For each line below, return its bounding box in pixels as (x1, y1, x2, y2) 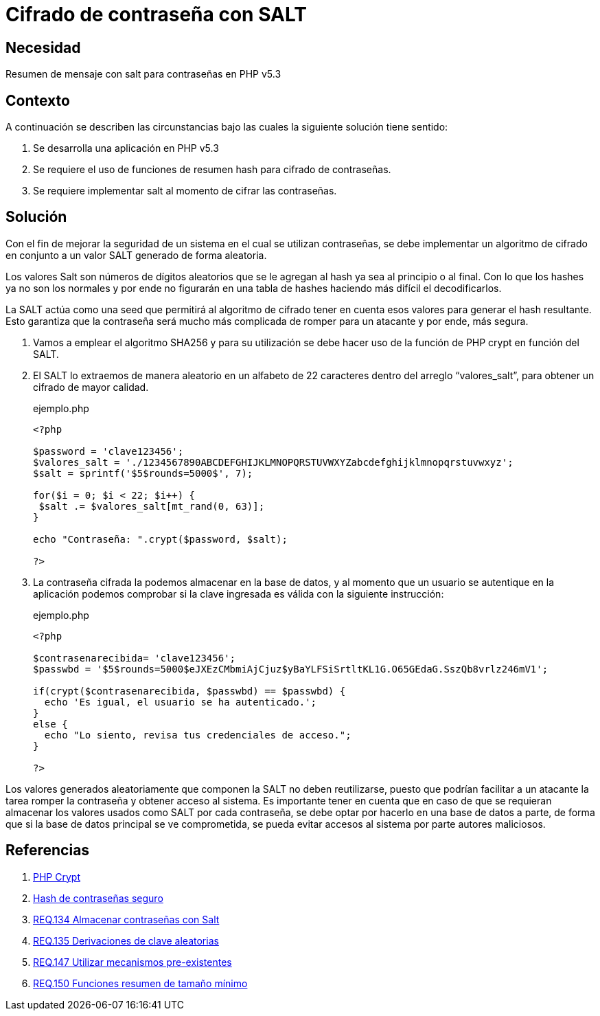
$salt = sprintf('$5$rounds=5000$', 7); (33, 467, 253, 479)
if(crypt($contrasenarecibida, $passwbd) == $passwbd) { (33, 685, 346, 697)
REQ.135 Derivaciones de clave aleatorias (33, 934, 219, 947)
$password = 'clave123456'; (33, 445, 184, 457)
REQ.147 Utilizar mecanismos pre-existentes (33, 956, 232, 968)
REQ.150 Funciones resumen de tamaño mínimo (33, 977, 248, 989)
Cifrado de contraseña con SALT (5, 3, 307, 26)
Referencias (5, 842, 90, 859)
